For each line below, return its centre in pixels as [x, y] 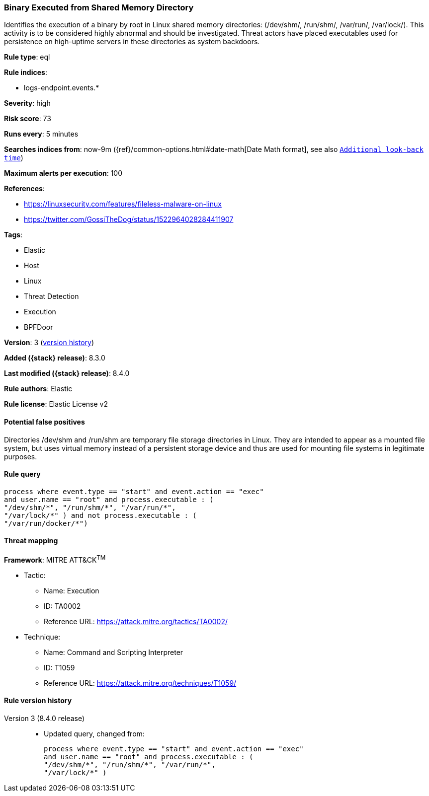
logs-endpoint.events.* [62, 88]
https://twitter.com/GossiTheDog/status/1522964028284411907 [129, 219]
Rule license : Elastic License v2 [56, 404]
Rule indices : [26, 72]
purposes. [21, 456]
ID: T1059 [59, 667]
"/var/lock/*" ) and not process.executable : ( [100, 515]
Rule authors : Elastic [38, 389]
